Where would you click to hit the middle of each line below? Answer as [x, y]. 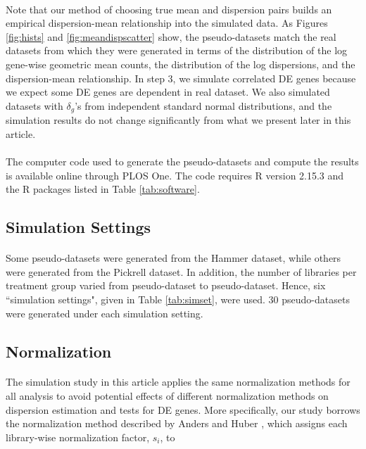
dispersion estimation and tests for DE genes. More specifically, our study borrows [183, 409]
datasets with [34, 105]
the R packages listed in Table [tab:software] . [103, 189]
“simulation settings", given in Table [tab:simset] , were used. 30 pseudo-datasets [178, 299]
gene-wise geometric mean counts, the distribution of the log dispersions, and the [181, 64]
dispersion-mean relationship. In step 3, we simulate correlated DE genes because [181, 78]
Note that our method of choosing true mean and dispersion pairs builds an [169, 9]
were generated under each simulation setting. [105, 313]
